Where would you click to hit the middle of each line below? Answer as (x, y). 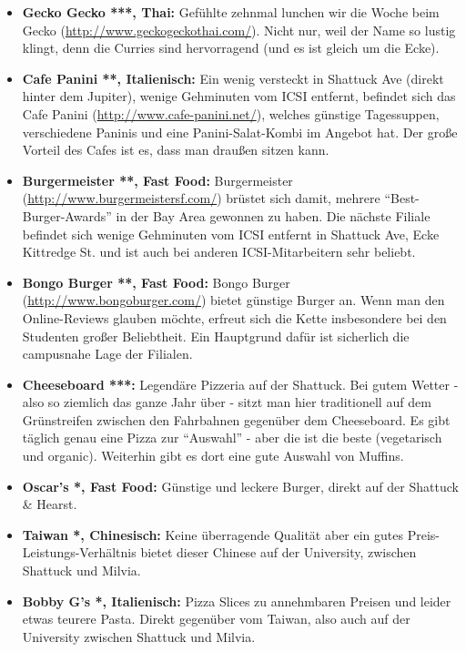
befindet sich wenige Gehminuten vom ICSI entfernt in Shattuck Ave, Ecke (231, 234)
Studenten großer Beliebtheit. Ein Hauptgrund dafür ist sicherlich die (216, 336)
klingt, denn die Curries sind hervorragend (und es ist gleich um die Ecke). (231, 48)
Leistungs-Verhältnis (79, 552)
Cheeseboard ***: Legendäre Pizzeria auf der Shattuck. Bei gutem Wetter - (240, 384)
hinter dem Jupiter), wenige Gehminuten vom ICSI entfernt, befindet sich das (239, 96)
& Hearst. (50, 504)
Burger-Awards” (67, 215)
